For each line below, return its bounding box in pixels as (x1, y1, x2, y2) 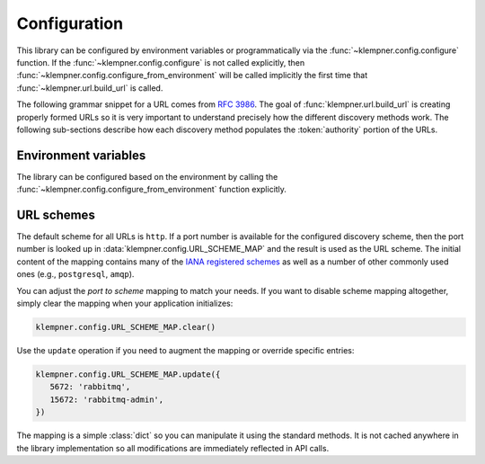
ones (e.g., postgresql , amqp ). (16, 269, 135, 280)
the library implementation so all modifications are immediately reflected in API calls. (16, 442, 330, 453)
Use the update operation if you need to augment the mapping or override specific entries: (16, 345, 355, 356)
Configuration (16, 13, 124, 33)
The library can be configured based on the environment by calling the (16, 171, 278, 182)
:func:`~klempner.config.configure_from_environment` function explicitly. (16, 184, 287, 195)
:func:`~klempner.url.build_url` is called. (16, 82, 163, 94)
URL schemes (16, 208, 96, 222)
